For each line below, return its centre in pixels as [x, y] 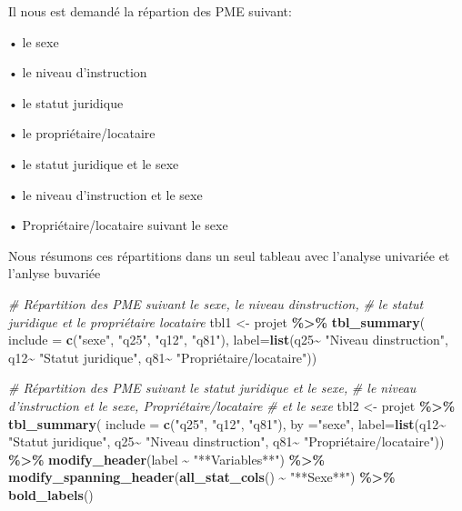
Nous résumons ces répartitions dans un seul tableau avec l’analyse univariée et [229, 255]
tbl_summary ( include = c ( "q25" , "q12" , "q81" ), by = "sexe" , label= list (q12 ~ [227, 423]
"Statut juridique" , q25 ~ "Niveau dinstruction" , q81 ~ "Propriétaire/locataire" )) [226, 441]
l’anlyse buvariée [55, 273]
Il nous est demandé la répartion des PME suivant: [150, 11]
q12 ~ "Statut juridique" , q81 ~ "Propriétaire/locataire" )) [163, 357]
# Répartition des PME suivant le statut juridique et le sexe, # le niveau [212, 388]
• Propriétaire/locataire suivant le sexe [118, 225]
